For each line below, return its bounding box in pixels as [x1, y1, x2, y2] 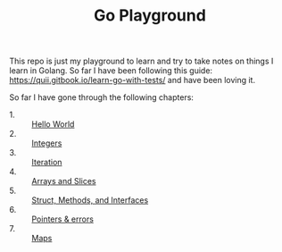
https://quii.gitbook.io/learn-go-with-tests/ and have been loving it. [9, 75, 256, 86]
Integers [31, 138, 62, 148]
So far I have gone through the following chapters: [9, 92, 195, 103]
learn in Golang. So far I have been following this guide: [9, 65, 212, 76]
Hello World [31, 119, 75, 130]
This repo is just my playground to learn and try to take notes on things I [9, 55, 274, 67]
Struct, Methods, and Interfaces [31, 195, 149, 206]
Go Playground [93, 5, 207, 26]
